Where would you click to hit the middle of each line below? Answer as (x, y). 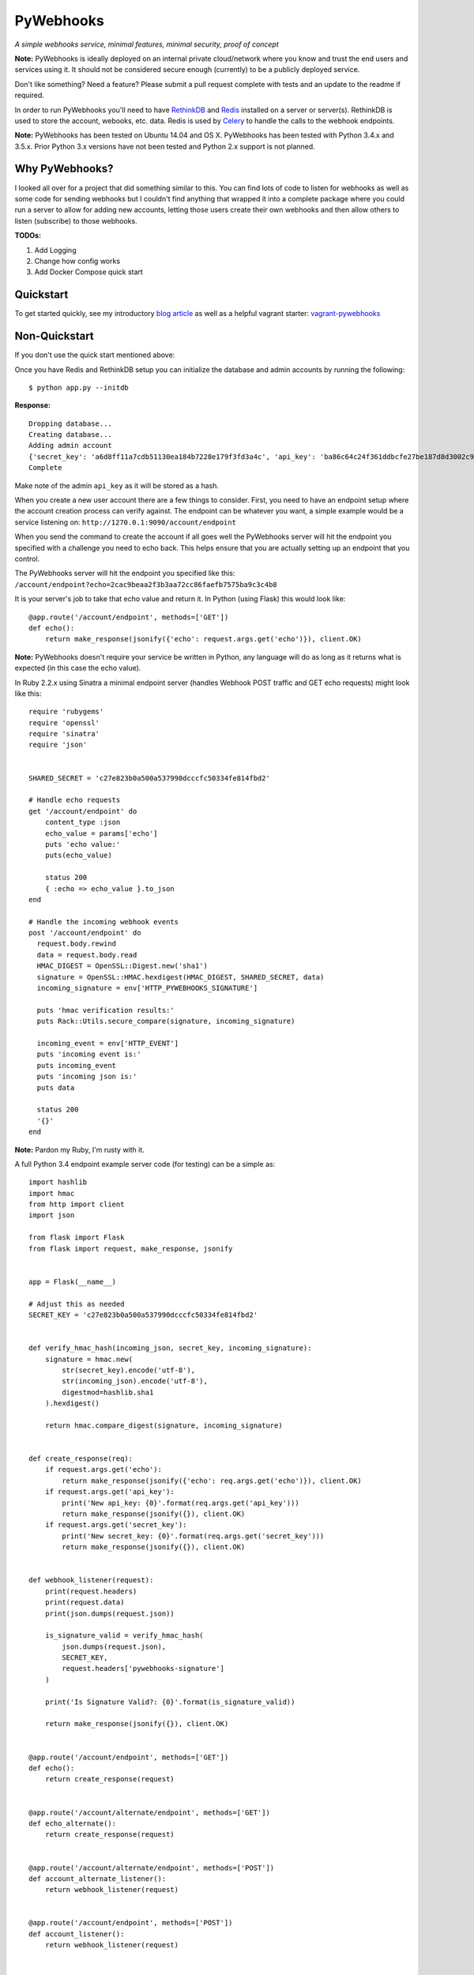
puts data (56, 1087)
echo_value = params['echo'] (101, 833)
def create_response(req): (81, 1459)
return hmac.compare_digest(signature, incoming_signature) (164, 1425)
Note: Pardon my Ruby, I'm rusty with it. (80, 1149)
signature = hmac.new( (89, 1359)
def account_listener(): (77, 1934)
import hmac (52, 1193)
